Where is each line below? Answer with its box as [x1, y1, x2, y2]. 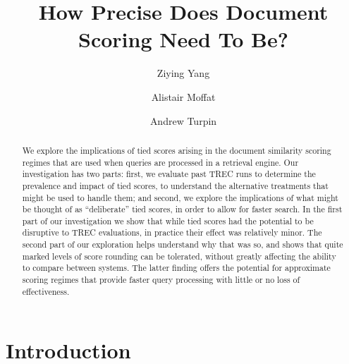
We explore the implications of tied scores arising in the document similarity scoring [22, 144, 331, 156]
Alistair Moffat [151, 89, 216, 104]
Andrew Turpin [149, 113, 217, 128]
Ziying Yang [157, 66, 210, 80]
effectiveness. [22, 285, 70, 297]
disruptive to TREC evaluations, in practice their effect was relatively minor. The [22, 226, 322, 238]
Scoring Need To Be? [78, 25, 288, 54]
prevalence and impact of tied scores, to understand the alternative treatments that [22, 179, 329, 191]
